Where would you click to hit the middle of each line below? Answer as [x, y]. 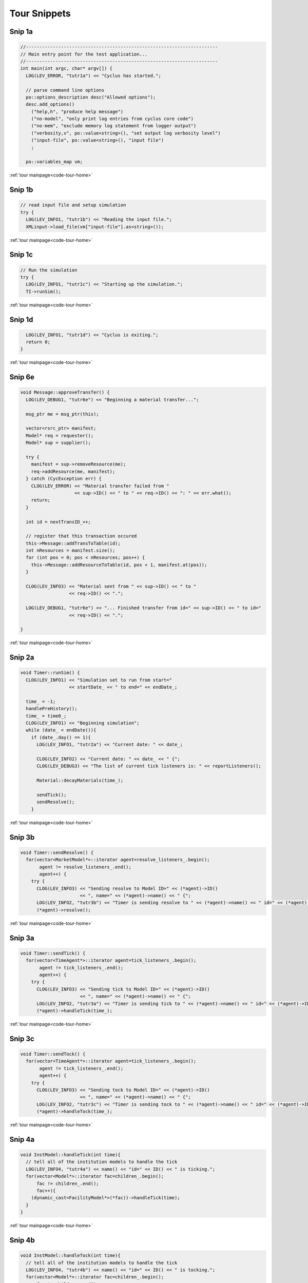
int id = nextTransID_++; [58, 522]
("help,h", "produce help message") [77, 111]
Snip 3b [22, 837]
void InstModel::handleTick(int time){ [70, 1155]
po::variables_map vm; [54, 162]
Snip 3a [22, 938]
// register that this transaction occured [81, 536]
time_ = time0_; [46, 716]
